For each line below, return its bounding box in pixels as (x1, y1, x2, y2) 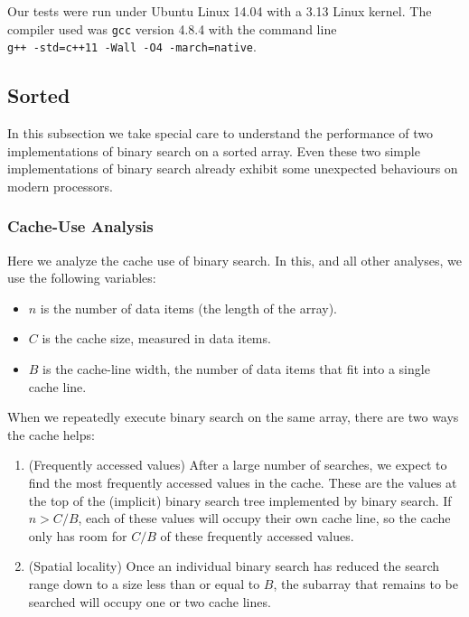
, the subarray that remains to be (273, 575, 458, 594)
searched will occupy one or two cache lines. (28, 592, 271, 611)
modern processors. (7, 176, 114, 195)
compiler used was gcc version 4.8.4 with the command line (7, 19, 337, 38)
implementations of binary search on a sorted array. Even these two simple (7, 141, 420, 160)
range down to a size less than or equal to (28, 575, 260, 594)
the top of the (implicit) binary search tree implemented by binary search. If (28, 491, 452, 509)
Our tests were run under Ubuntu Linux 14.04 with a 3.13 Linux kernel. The (7, 2, 432, 20)
